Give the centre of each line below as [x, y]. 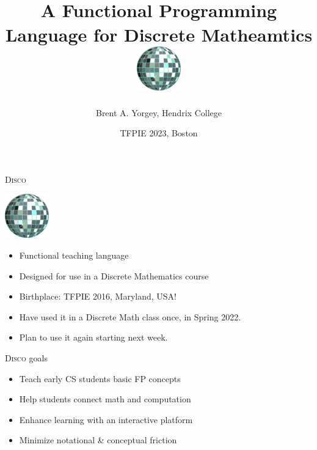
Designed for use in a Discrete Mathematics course [114, 275]
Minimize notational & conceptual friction [98, 440]
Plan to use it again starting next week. [93, 337]
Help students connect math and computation [105, 399]
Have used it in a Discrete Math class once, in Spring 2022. [130, 316]
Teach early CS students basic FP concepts [100, 378]
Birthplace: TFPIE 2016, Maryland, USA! [98, 296]
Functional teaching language [74, 255]
